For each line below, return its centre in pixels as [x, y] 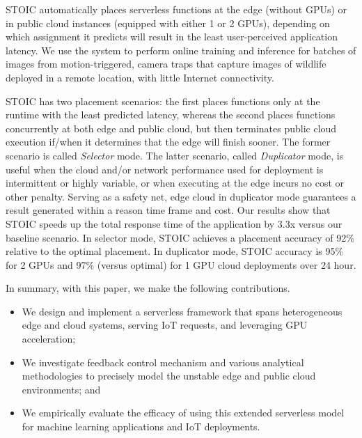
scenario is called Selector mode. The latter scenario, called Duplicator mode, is [175, 155]
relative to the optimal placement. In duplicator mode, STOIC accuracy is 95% [175, 251]
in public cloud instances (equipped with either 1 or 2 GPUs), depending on [168, 23]
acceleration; [49, 339]
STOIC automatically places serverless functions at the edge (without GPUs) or [176, 9]
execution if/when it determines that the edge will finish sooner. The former [168, 142]
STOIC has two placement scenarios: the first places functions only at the [163, 101]
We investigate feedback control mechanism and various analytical [163, 362]
